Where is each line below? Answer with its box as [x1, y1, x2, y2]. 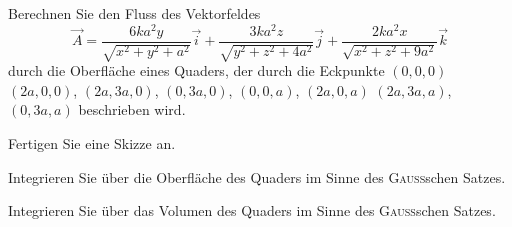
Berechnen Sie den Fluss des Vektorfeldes [8, 3, 261, 23]
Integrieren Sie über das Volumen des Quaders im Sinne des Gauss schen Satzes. [8, 200, 496, 221]
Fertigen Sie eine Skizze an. [8, 132, 176, 153]
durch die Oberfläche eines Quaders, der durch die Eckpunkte [8, 60, 385, 81]
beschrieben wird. [78, 99, 186, 120]
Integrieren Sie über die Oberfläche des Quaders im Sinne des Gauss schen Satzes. [8, 166, 506, 187]
